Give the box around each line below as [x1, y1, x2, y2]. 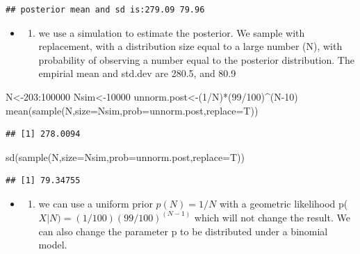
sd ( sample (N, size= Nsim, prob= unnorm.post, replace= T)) [6, 149, 245, 164]
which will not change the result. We [194, 210, 350, 224]
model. [38, 237, 67, 252]
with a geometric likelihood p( [219, 196, 348, 210]
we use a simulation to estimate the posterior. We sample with [38, 25, 305, 40]
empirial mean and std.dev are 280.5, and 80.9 [38, 66, 236, 81]
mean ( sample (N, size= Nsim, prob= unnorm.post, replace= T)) [6, 103, 259, 117]
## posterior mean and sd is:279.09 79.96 [6, 5, 205, 15]
